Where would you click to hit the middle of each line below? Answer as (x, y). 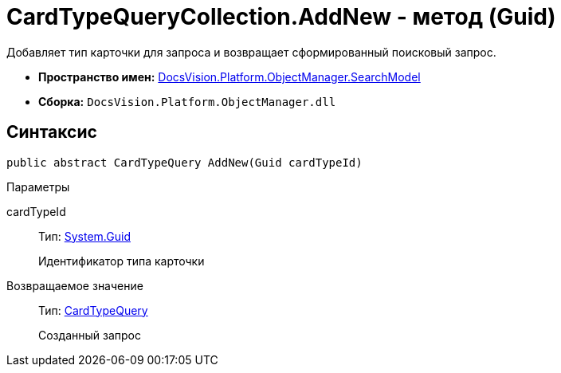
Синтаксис (52, 132)
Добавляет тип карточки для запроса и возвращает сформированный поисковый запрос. (251, 52)
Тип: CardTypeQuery (93, 310)
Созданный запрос (90, 335)
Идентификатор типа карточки (122, 261)
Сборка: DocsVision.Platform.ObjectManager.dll (187, 101)
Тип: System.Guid (84, 236)
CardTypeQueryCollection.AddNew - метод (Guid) (281, 17)
